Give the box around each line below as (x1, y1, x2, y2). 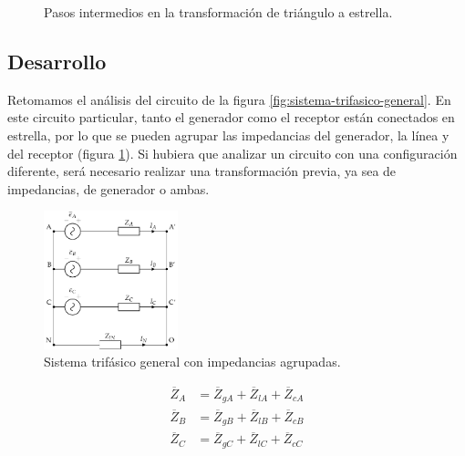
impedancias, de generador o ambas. (7, 179, 210, 198)
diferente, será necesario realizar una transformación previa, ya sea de (7, 161, 397, 181)
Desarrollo (7, 47, 107, 75)
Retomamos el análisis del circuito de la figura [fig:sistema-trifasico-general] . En (7, 89, 451, 109)
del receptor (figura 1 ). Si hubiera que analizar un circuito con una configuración (7, 143, 458, 162)
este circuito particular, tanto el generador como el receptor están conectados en (7, 108, 455, 127)
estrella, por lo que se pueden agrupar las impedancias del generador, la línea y (7, 125, 449, 144)
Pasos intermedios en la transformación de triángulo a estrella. (44, 3, 393, 21)
